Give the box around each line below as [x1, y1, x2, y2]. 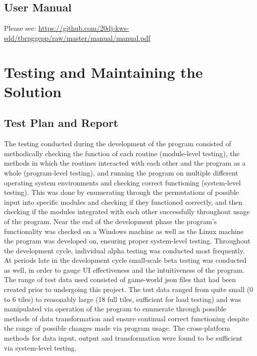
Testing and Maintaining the [4, 61, 203, 82]
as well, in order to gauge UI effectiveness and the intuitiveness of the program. [4, 264, 245, 275]
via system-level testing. [4, 342, 77, 353]
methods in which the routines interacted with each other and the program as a [4, 158, 246, 168]
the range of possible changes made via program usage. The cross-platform [4, 323, 230, 333]
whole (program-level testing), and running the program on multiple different [4, 167, 238, 178]
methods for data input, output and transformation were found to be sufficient [4, 333, 243, 343]
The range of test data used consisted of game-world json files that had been [4, 274, 236, 285]
